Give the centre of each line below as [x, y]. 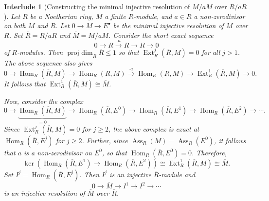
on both [15, 25]
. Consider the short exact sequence [161, 35]
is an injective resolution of [45, 193]
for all [211, 52]
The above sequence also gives [48, 63]
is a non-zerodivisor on [58, 152]
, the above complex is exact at [154, 128]
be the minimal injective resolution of [168, 25]
